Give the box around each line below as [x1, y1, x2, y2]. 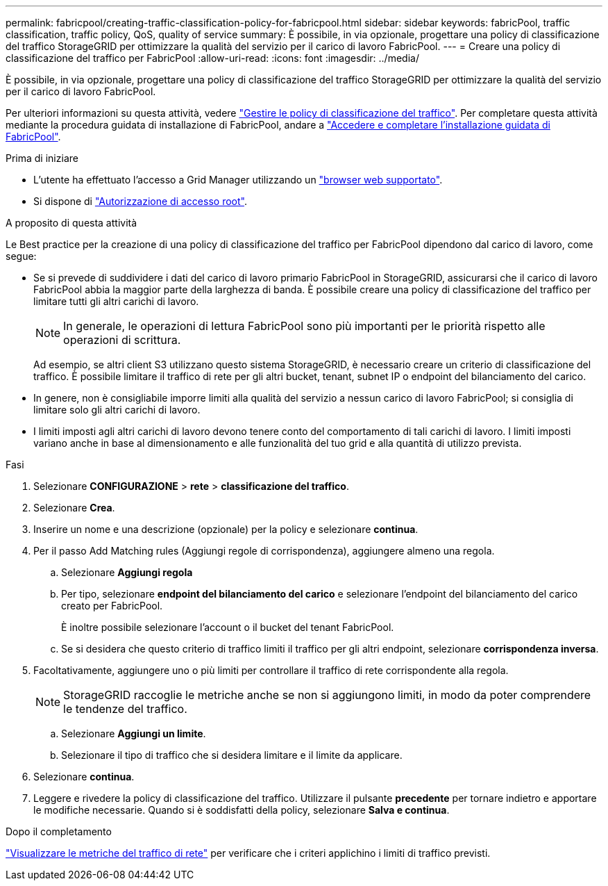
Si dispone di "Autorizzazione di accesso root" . [33, 195, 247, 207]
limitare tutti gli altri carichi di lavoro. [33, 295, 199, 307]
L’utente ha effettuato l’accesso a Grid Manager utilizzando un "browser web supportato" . [33, 174, 443, 186]
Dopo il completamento [6, 826, 112, 837]
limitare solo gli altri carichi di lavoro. [33, 404, 201, 416]
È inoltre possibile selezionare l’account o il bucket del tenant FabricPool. [61, 621, 394, 633]
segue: [6, 250, 37, 262]
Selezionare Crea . [33, 502, 115, 514]
